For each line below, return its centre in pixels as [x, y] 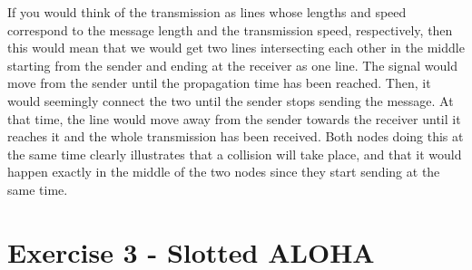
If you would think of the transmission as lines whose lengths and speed [207, 12]
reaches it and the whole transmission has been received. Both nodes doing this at [236, 136]
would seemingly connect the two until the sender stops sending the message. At [231, 100]
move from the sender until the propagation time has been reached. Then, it [219, 83]
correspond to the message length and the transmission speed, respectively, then [230, 29]
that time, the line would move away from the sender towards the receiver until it [234, 118]
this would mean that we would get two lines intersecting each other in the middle [236, 48]
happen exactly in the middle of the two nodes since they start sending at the [224, 172]
